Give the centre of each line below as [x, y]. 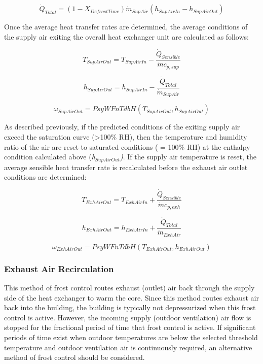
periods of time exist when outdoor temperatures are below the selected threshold [131, 337]
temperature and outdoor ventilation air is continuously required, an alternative [128, 347]
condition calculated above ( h [50, 157]
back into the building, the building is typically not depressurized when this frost [130, 307]
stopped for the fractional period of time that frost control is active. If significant [130, 327]
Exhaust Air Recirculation [59, 268]
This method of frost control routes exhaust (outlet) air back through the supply [129, 288]
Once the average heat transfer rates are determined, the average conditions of [126, 27]
